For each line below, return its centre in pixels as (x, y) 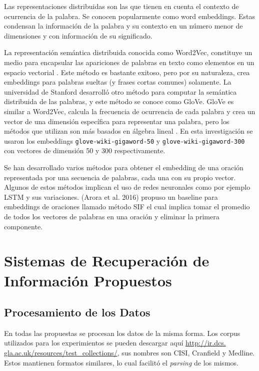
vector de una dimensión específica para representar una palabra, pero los (117, 121)
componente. (23, 226)
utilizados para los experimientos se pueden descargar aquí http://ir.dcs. (115, 343)
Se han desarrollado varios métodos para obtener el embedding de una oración (124, 167)
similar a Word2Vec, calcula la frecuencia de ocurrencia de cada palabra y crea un (130, 111)
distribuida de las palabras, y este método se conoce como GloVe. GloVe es (119, 101)
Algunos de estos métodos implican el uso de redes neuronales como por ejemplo (127, 187)
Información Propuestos (88, 280)
